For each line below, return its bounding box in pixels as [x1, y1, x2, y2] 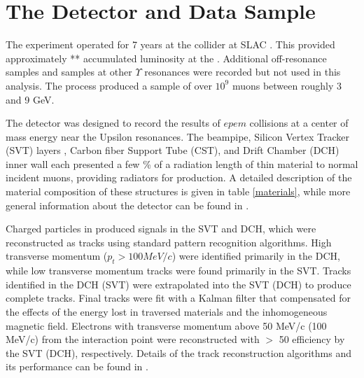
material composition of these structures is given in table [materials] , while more [6, 184, 351, 199]
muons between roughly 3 [232, 78, 342, 92]
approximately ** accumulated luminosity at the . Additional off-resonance [6, 50, 327, 65]
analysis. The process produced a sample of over [6, 78, 212, 92]
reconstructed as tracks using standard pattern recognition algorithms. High [6, 234, 332, 249]
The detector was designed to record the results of [6, 115, 220, 130]
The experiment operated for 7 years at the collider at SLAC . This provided [6, 37, 335, 52]
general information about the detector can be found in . [6, 197, 249, 212]
